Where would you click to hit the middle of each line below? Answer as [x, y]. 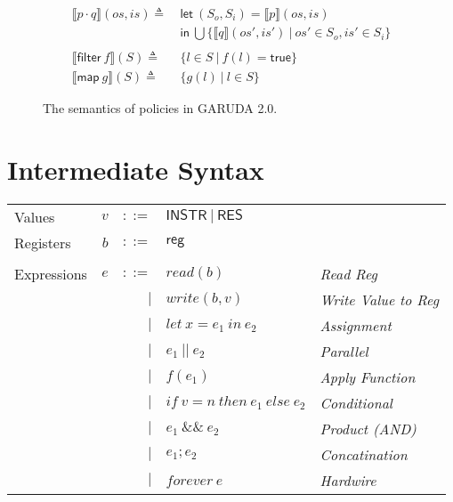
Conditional [356, 402]
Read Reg [348, 273]
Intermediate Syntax [136, 169]
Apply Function [368, 376]
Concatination [364, 454]
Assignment [356, 325]
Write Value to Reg [379, 299]
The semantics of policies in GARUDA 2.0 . [160, 108]
